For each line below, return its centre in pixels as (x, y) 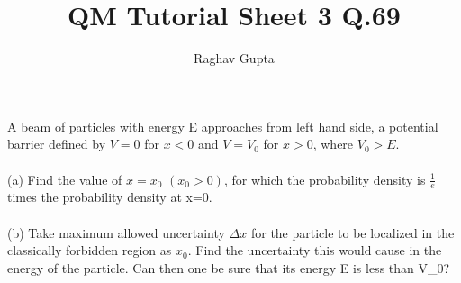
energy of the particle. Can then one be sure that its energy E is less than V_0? (229, 267)
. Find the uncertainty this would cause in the (315, 250)
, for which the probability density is (325, 179)
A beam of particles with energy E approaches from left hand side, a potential (223, 126)
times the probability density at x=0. (110, 197)
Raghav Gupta (234, 58)
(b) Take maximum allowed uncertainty (116, 232)
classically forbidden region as (90, 250)
